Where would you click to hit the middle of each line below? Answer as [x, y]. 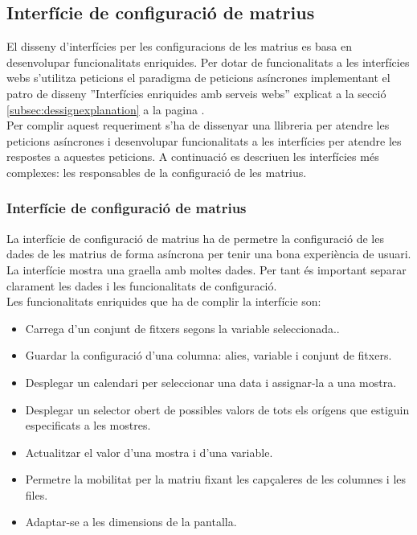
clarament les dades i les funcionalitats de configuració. [142, 285]
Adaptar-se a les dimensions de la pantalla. [131, 522]
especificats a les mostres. [88, 425]
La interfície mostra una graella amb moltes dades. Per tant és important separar [206, 269]
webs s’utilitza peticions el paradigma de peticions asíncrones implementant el [198, 78]
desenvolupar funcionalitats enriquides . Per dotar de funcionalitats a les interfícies [208, 62]
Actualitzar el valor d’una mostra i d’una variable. [149, 452]
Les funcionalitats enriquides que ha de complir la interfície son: [164, 301]
